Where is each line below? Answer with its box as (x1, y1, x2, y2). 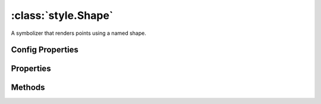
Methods (11, 83, 45, 93)
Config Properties (11, 45, 78, 55)
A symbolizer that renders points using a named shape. (11, 30, 147, 37)
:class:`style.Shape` (11, 9, 114, 22)
